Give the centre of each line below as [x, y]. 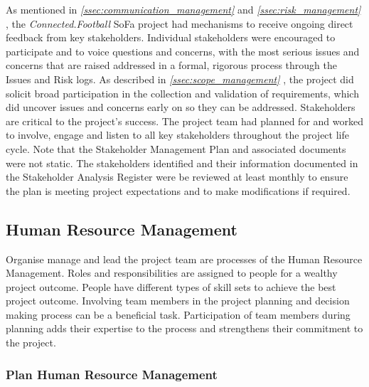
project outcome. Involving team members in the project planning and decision [178, 301]
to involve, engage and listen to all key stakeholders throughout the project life [177, 135]
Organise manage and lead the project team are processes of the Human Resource [184, 259]
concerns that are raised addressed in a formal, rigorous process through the [172, 65]
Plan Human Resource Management [112, 374]
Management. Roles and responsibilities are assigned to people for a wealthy [172, 273]
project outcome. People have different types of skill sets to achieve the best [171, 286]
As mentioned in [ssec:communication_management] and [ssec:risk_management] [183, 9]
